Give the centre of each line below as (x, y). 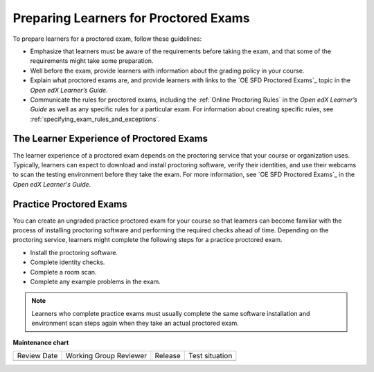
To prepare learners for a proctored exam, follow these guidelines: (107, 39)
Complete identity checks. (68, 262)
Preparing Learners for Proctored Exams (131, 18)
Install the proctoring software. (74, 252)
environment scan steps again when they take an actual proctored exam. (135, 323)
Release (168, 355)
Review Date (37, 355)
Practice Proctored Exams (70, 204)
